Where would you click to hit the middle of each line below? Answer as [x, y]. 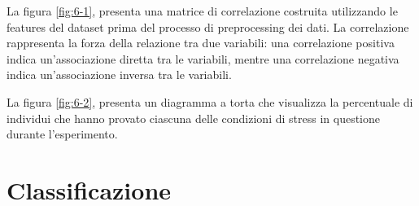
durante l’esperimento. [62, 134]
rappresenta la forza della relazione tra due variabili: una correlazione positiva [201, 43]
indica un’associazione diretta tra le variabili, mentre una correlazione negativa [203, 58]
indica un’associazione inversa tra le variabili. [119, 75]
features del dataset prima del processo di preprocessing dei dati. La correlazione [208, 26]
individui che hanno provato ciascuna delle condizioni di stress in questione [193, 118]
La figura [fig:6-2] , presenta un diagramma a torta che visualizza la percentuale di [210, 101]
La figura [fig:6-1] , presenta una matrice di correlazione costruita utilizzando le [202, 11]
